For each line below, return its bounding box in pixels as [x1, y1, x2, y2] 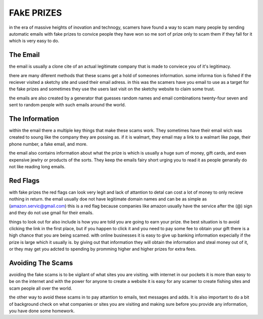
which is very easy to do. [9, 38, 59, 44]
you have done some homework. [9, 308, 75, 314]
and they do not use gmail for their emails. [9, 210, 94, 216]
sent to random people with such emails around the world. [9, 102, 126, 108]
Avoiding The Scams [9, 259, 73, 267]
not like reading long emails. [9, 164, 66, 170]
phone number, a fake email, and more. [9, 141, 88, 147]
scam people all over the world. [9, 285, 73, 291]
